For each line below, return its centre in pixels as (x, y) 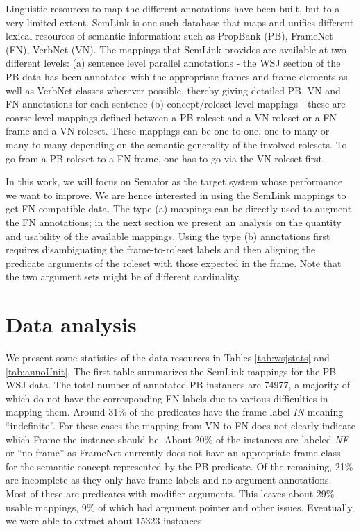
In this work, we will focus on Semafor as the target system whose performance (174, 181)
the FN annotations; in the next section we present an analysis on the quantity (174, 222)
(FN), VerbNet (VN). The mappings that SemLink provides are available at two (176, 49)
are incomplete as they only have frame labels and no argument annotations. (169, 480)
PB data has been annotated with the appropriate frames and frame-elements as (177, 76)
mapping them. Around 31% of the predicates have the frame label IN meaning (175, 412)
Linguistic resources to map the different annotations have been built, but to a (173, 8)
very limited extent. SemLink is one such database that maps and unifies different (180, 22)
